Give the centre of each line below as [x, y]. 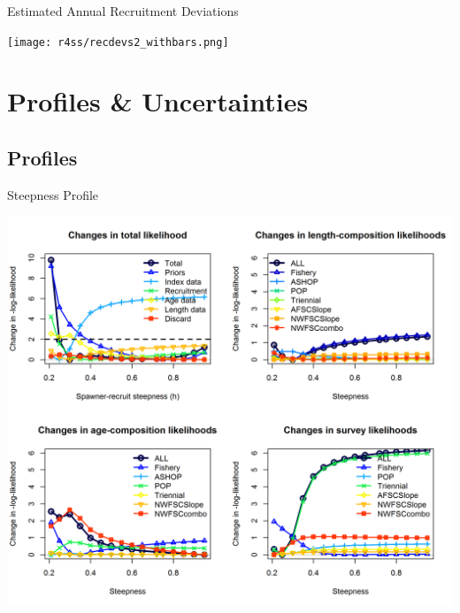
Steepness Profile [53, 194]
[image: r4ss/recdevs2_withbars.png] [118, 42]
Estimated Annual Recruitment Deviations [123, 11]
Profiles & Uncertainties [158, 101]
